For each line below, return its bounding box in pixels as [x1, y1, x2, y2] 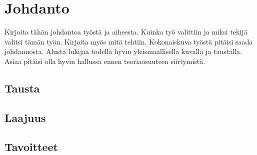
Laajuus [4, 109, 46, 125]
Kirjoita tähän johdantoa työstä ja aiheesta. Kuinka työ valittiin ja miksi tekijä [4, 26, 247, 37]
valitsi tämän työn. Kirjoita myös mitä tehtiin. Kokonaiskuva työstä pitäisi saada [4, 36, 253, 46]
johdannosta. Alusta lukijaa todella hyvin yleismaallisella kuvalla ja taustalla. [4, 46, 242, 56]
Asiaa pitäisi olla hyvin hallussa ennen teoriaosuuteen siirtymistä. [4, 55, 205, 66]
